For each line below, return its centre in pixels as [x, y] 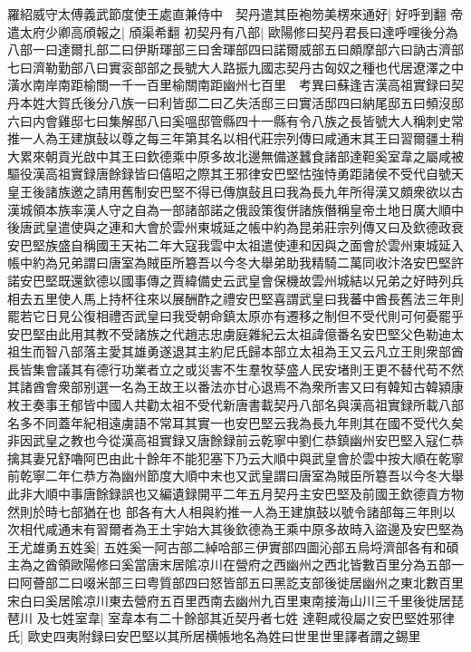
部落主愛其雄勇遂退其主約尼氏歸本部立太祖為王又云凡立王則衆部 [260, 351]
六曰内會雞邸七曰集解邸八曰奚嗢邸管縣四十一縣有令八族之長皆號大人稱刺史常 [235, 120]
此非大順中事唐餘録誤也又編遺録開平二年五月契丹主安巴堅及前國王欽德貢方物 [235, 494]
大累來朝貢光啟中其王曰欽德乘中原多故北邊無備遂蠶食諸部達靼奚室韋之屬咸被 [235, 156]
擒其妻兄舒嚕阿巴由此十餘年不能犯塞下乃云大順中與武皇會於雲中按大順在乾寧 [235, 457]
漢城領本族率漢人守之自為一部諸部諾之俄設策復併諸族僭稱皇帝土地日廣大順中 [235, 209]
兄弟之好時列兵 [419, 280]
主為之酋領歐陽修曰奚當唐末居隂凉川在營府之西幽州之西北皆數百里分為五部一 [235, 564]
